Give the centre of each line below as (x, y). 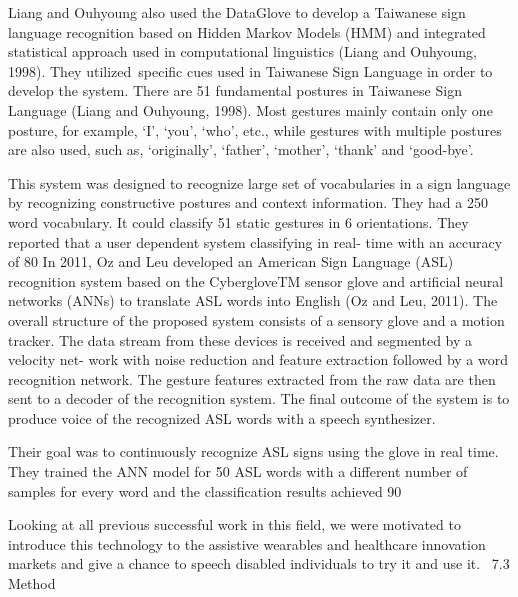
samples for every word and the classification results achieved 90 (205, 490)
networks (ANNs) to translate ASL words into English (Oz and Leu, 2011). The (253, 300)
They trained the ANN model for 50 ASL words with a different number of (238, 471)
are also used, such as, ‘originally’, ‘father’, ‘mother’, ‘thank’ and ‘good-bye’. (241, 149)
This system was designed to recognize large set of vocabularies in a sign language (259, 182)
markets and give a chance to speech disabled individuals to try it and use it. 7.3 (259, 563)
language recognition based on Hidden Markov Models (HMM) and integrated (247, 31)
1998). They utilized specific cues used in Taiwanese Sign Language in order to (250, 70)
